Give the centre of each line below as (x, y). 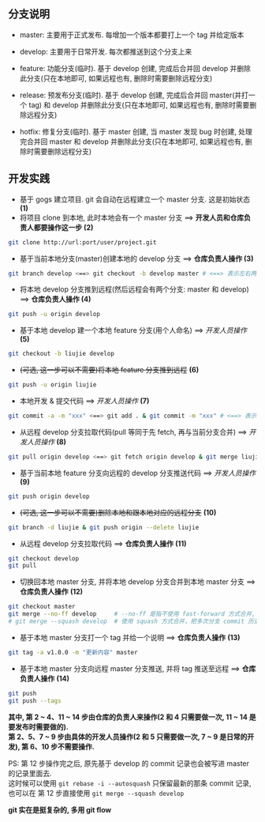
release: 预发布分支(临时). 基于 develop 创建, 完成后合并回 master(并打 (134, 95)
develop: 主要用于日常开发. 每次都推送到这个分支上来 (106, 51)
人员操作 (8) (47, 442)
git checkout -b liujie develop (61, 354)
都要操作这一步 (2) (63, 227)
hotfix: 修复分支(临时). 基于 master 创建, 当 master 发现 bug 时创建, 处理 (136, 131)
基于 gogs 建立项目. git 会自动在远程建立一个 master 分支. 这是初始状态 (135, 199)
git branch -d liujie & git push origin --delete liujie (104, 527)
